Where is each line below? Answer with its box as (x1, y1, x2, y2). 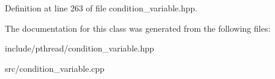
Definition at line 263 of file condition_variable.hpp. (5, 2, 198, 14)
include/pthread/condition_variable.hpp (5, 42, 154, 54)
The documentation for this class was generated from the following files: (5, 22, 271, 34)
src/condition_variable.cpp (5, 62, 105, 74)
